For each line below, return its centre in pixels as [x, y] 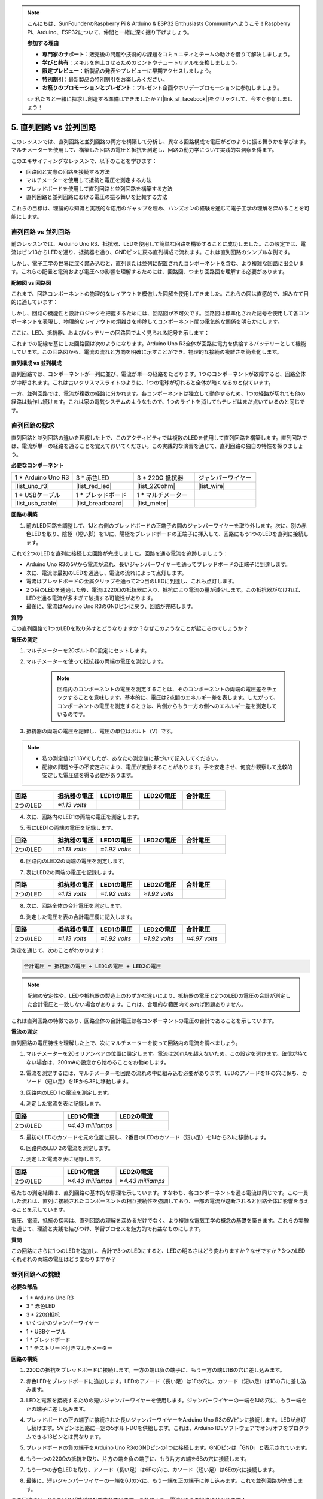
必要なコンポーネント [37, 465]
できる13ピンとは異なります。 [68, 1437]
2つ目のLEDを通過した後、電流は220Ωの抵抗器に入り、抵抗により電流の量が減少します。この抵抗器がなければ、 [165, 589]
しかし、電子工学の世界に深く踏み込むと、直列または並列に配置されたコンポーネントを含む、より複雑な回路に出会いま [158, 263]
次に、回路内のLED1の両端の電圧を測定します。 [84, 817]
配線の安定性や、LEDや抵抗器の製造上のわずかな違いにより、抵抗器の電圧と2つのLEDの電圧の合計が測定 [156, 996]
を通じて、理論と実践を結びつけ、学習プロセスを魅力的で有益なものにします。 [108, 1229]
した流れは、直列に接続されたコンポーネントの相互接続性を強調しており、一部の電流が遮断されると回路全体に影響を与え [160, 1201]
